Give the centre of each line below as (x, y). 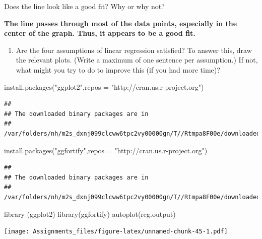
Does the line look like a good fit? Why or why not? (84, 6)
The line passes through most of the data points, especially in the (121, 23)
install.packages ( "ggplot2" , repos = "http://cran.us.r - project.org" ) (104, 86)
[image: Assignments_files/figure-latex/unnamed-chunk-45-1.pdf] (116, 232)
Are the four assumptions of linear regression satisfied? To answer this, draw (134, 50)
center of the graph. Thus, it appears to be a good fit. (100, 33)
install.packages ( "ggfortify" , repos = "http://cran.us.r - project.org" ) (106, 150)
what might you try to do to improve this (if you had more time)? (118, 69)
